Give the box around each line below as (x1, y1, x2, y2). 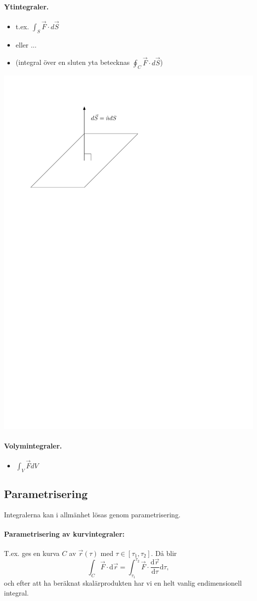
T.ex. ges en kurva (4, 548, 60, 558)
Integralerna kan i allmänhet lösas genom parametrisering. (4, 509, 181, 520)
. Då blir (151, 548, 177, 558)
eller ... (15, 39, 37, 50)
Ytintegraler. (4, 1, 49, 11)
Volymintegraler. (4, 440, 62, 451)
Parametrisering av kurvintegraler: (4, 529, 125, 539)
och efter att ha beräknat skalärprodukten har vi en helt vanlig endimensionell (4, 578, 242, 588)
